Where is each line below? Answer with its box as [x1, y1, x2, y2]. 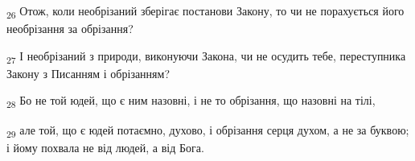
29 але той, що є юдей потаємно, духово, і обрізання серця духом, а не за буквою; [6, 121, 409, 140]
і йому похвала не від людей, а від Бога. [6, 138, 204, 155]
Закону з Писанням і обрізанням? [6, 64, 171, 81]
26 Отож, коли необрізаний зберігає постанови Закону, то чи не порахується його [6, 2, 405, 21]
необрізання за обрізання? [6, 20, 134, 37]
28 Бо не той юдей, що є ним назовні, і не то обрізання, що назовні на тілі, [6, 92, 376, 111]
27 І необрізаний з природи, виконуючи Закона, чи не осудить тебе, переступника [6, 47, 406, 66]
